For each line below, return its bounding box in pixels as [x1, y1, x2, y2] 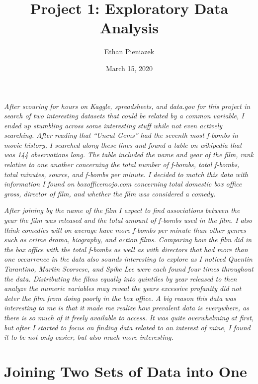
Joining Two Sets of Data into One [4, 361, 247, 381]
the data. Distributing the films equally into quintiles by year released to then [4, 273, 237, 284]
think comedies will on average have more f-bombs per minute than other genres [4, 224, 246, 235]
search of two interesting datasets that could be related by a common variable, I [4, 110, 244, 121]
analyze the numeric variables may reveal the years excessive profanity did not [4, 283, 242, 293]
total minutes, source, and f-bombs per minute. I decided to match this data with [4, 169, 248, 179]
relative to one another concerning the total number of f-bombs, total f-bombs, [4, 159, 240, 170]
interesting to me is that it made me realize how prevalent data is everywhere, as [4, 302, 249, 313]
